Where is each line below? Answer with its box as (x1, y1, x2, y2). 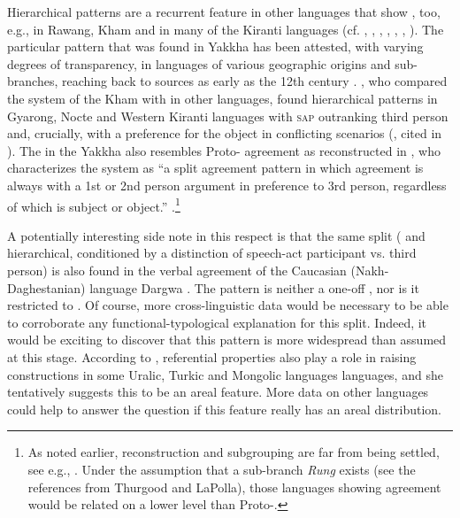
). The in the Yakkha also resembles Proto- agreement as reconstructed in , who (7, 141, 441, 159)
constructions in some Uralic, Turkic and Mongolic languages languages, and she (7, 365, 443, 383)
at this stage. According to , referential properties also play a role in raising (7, 347, 417, 366)
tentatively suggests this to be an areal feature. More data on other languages (7, 383, 429, 401)
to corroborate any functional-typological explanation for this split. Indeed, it (7, 313, 427, 331)
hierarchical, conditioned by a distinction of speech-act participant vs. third (7, 244, 417, 262)
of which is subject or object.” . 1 (7, 194, 180, 215)
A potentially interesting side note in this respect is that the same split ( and (7, 226, 425, 244)
